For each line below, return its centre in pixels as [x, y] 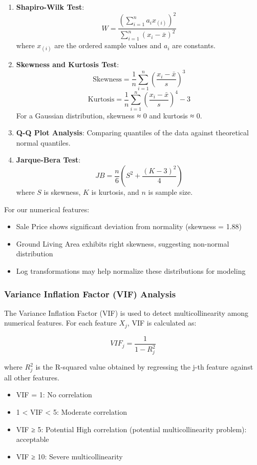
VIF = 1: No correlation [54, 395]
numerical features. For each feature [60, 323]
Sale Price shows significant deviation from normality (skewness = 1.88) [129, 226]
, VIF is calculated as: [162, 323]
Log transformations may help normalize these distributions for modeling [131, 271]
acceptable [33, 439]
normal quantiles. [43, 142]
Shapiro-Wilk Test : [50, 7]
